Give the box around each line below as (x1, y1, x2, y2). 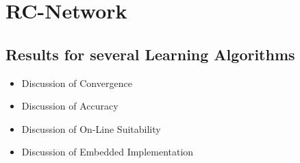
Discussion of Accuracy (21, 99, 118, 113)
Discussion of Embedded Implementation (21, 145, 194, 159)
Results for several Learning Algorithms (5, 43, 295, 64)
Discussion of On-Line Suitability (21, 121, 161, 136)
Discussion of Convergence (21, 75, 132, 90)
